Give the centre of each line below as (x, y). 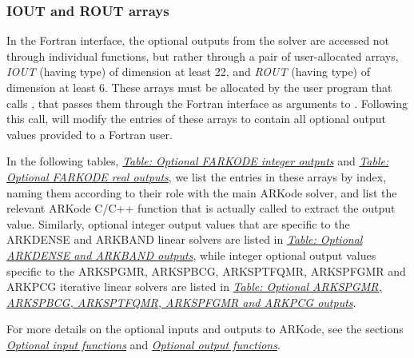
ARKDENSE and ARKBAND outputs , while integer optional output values (191, 255)
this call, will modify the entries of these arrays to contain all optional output (196, 119)
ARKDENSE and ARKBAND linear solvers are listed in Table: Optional (185, 239)
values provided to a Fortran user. (90, 134)
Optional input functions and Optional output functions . (143, 344)
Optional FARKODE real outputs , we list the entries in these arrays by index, (197, 176)
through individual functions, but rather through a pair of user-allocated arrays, (203, 56)
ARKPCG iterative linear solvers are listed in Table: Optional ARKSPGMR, (194, 286)
